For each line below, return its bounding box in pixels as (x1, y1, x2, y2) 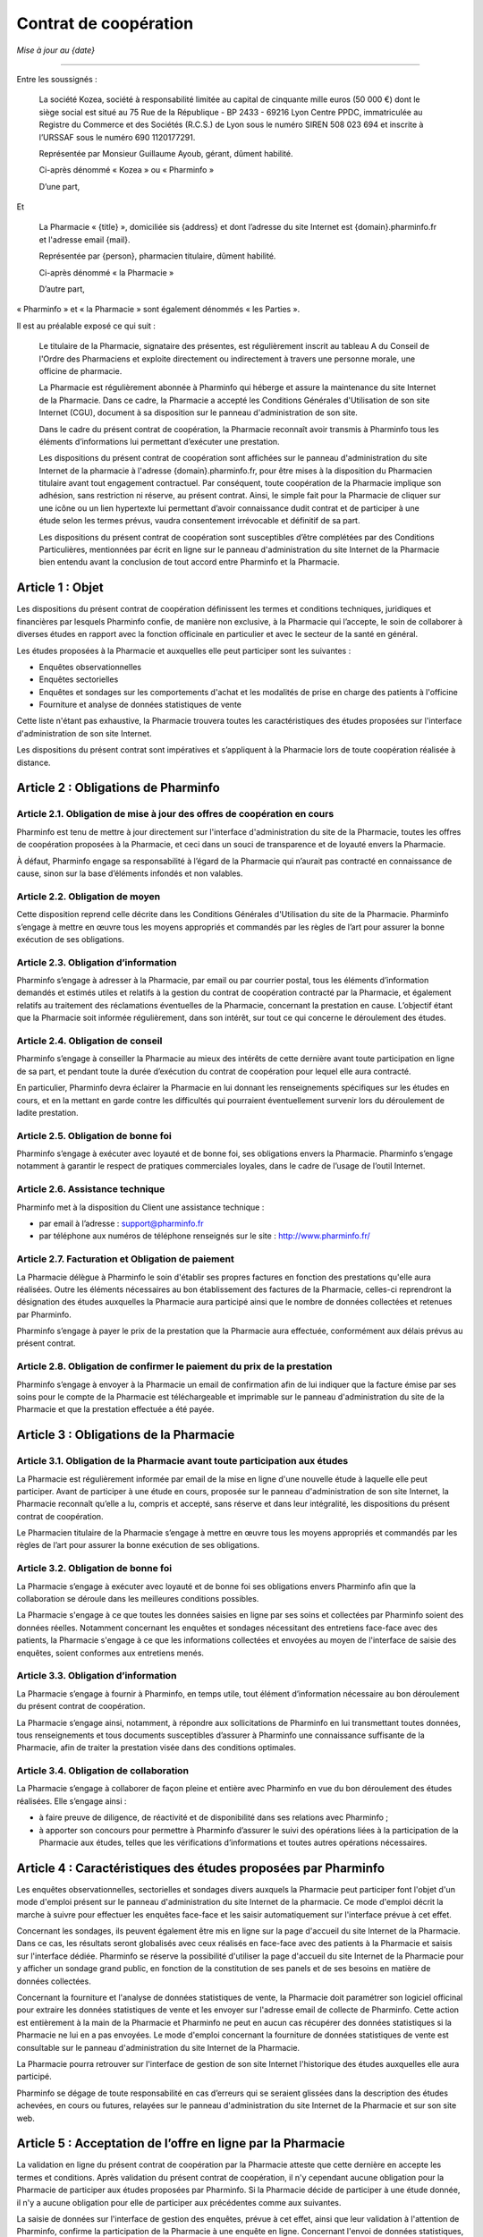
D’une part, (38, 181, 80, 191)
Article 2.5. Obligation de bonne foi (16, 1129, 172, 1142)
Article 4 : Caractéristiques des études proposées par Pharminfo (16, 1860, 385, 1876)
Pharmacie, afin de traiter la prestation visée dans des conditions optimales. (16, 1742, 297, 1753)
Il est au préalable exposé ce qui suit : (16, 320, 157, 331)
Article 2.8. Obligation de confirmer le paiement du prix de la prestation (16, 1360, 333, 1373)
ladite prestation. (16, 1107, 80, 1118)
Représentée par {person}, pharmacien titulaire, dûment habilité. (38, 251, 276, 261)
